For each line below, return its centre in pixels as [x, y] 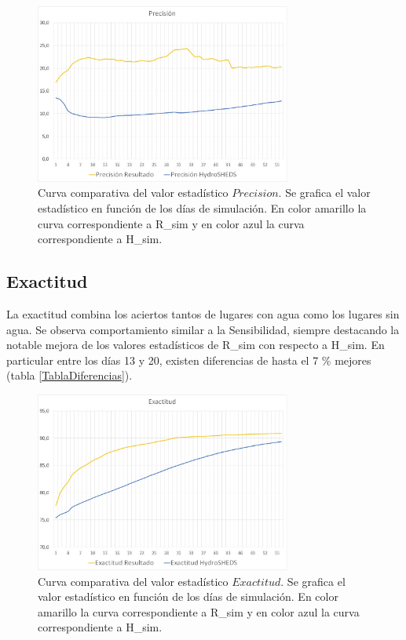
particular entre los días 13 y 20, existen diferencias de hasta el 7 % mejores [189, 360]
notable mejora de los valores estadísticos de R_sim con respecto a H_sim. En [196, 345]
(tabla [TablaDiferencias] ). [69, 375]
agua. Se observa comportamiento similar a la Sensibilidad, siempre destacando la [203, 329]
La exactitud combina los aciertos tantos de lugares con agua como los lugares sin [203, 314]
